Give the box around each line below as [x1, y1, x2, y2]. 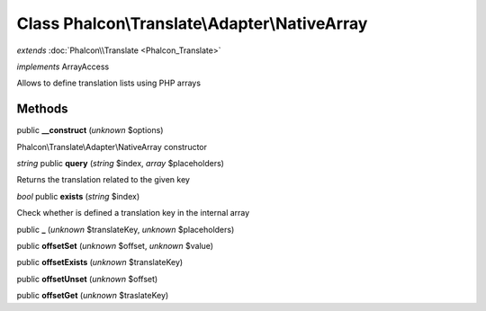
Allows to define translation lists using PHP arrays [16, 77, 202, 89]
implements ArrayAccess [16, 61, 110, 72]
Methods [16, 102, 68, 117]
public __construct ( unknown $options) [16, 125, 164, 136]
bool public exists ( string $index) [16, 191, 140, 201]
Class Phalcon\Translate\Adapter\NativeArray [16, 13, 368, 33]
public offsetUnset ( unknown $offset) [16, 273, 158, 284]
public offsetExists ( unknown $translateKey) [16, 257, 184, 268]
